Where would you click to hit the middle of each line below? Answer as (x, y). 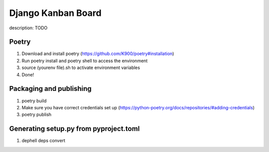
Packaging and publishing (50, 89)
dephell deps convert (44, 141)
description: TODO (28, 28)
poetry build (34, 101)
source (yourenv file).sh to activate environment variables (81, 68)
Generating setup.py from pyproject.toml (74, 129)
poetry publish (37, 115)
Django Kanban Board (55, 13)
